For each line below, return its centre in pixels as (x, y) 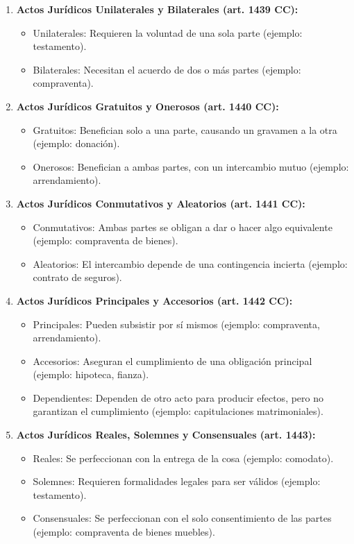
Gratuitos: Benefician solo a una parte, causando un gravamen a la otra (185, 129)
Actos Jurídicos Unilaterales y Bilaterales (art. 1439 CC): (157, 9)
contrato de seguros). (77, 277)
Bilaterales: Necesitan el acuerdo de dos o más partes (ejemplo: (167, 69)
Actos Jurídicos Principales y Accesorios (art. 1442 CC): (154, 300)
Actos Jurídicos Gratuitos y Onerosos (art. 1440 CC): (147, 106)
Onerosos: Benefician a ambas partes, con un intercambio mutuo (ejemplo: (191, 166)
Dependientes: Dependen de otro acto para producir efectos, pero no (178, 397)
